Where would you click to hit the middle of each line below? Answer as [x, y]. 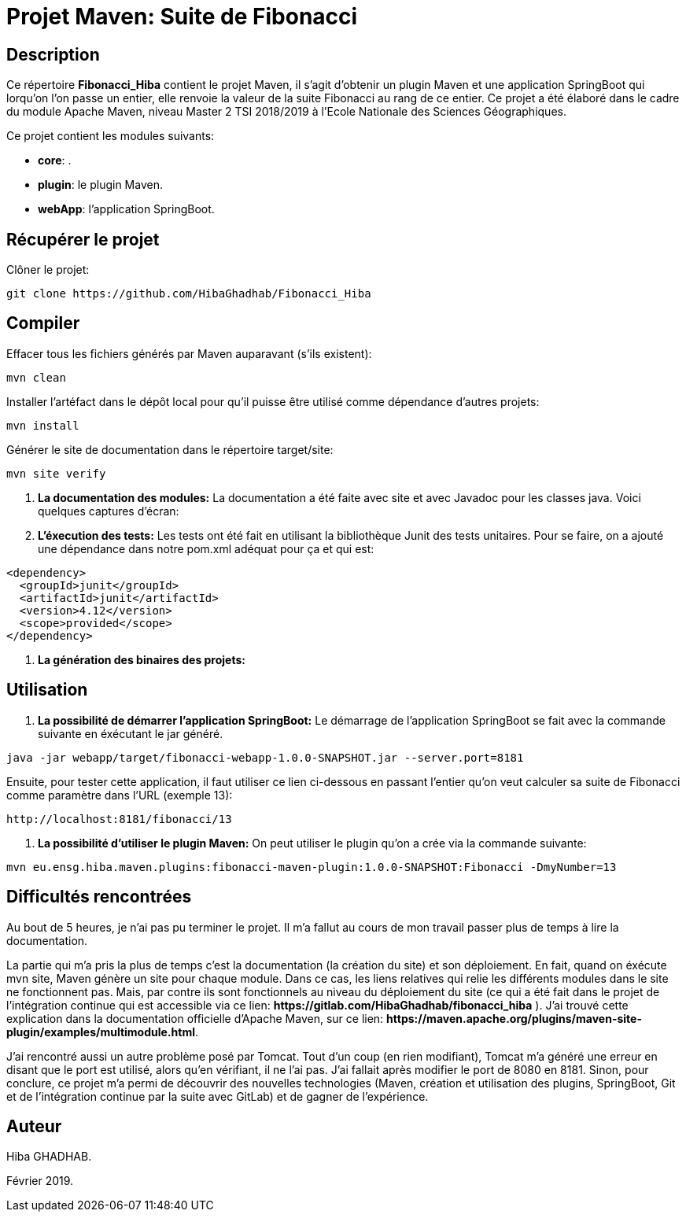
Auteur [34, 1126]
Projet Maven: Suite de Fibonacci [182, 17]
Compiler [43, 323]
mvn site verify [56, 473]
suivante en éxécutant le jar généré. [131, 733]
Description [53, 54]
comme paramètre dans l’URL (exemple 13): [120, 795]
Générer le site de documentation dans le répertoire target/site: [170, 449]
